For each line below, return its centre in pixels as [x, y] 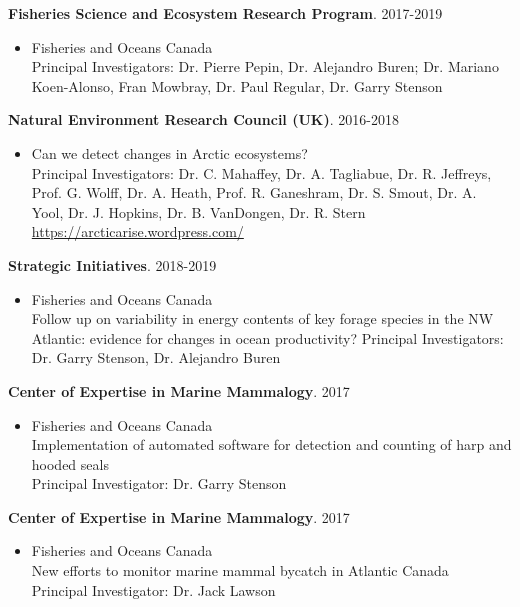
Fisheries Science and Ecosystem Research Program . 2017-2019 [225, 13]
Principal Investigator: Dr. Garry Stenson [159, 483]
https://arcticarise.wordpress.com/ [137, 231]
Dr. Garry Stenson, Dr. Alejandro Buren [156, 357]
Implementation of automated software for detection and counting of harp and [271, 444]
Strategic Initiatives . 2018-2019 [112, 264]
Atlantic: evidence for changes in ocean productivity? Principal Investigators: [267, 337]
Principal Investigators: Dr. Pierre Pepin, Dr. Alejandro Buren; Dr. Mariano [265, 66]
